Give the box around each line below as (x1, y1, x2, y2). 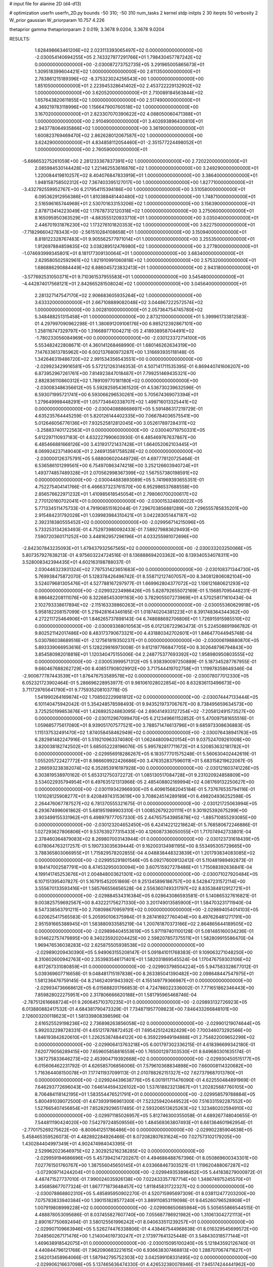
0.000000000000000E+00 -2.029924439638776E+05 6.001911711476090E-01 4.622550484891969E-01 (34, 1077, 256, 1083)
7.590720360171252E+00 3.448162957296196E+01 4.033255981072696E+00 (34, 534, 198, 540)
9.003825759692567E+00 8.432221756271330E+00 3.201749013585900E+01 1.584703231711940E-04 (34, 900, 252, 906)
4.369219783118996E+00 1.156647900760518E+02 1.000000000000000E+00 (34, 104, 199, 110)
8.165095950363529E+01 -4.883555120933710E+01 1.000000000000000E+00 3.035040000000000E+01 (34, 214, 259, 220)
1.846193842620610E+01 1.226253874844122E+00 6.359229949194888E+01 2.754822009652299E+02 (34, 1034, 255, 1040)
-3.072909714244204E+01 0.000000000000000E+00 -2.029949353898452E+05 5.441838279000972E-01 (34, 1169, 262, 1175)
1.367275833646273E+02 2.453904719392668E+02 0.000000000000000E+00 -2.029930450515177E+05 (34, 1056, 260, 1062)
